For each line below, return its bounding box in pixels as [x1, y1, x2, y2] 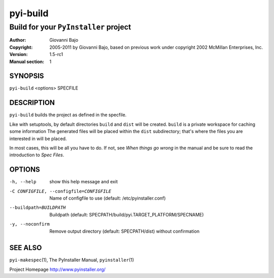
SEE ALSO [9, 243, 42, 252]
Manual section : [9, 59, 45, 65]
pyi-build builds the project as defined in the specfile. [9, 112, 127, 118]
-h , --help [9, 179, 37, 185]
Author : [9, 37, 26, 43]
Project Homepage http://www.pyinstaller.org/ [9, 266, 106, 272]
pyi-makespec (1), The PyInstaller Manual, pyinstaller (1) [9, 257, 134, 263]
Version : [9, 51, 28, 58]
